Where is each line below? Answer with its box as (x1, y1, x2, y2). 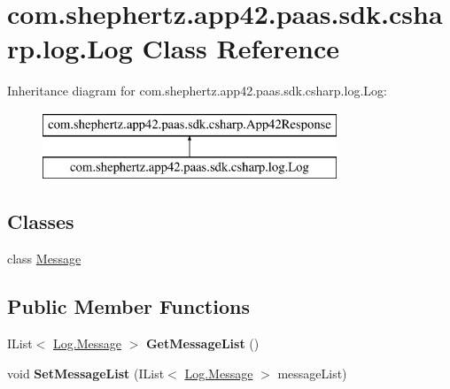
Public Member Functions (7, 293, 250, 320)
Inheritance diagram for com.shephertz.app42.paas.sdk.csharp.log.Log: (7, 81, 387, 100)
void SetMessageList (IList (7, 363, 165, 382)
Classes (7, 208, 74, 235)
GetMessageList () (145, 334, 260, 353)
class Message (7, 249, 81, 268)
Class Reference (142, 30, 339, 66)
